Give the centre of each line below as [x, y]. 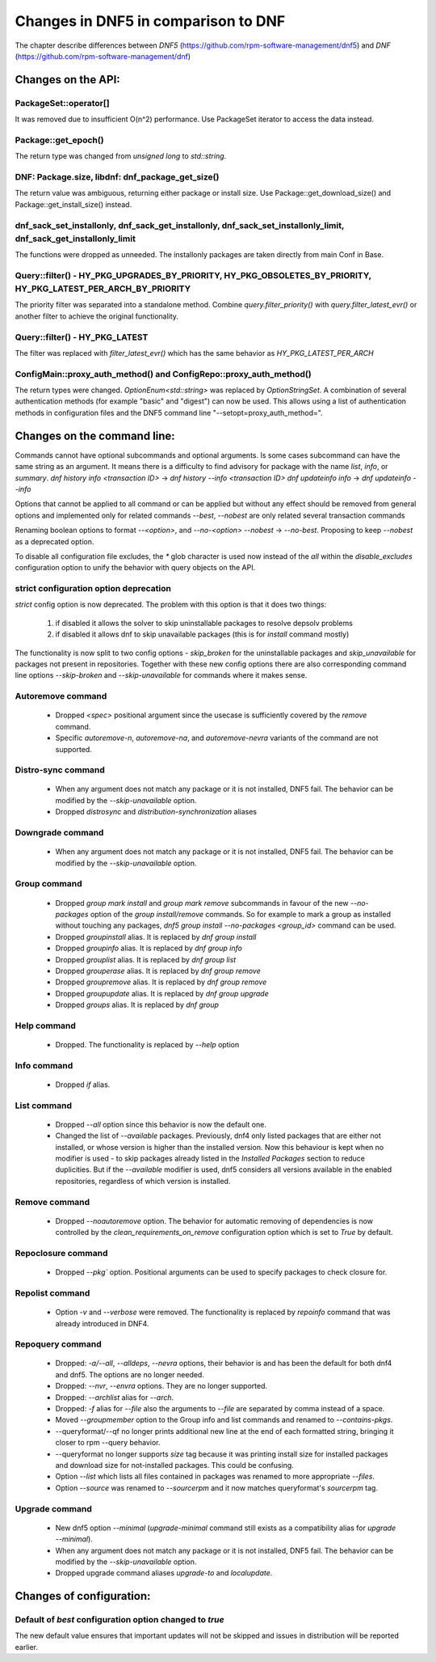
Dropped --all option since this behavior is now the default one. [161, 1124]
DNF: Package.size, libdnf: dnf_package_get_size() [117, 177]
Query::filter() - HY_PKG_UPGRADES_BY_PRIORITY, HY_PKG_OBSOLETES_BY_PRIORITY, [193, 275]
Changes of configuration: [83, 1596]
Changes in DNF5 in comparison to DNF [150, 21]
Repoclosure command [61, 1253]
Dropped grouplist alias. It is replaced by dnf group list [146, 959]
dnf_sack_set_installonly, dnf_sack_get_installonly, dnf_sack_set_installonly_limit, [180, 225]
